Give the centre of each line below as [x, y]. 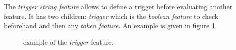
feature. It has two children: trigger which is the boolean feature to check [111, 16]
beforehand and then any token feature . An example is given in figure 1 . [110, 25]
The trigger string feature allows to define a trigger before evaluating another [118, 6]
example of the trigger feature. [68, 42]
